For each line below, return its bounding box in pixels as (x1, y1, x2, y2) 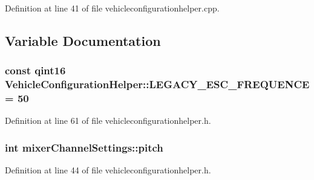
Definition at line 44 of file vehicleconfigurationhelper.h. (5, 164, 211, 176)
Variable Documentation (5, 31, 161, 50)
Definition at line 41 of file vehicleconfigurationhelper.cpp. (5, 2, 220, 14)
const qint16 (5, 63, 66, 78)
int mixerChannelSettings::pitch (5, 140, 163, 155)
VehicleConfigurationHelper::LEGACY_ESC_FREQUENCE (5, 77, 310, 92)
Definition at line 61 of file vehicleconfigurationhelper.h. (5, 114, 211, 127)
